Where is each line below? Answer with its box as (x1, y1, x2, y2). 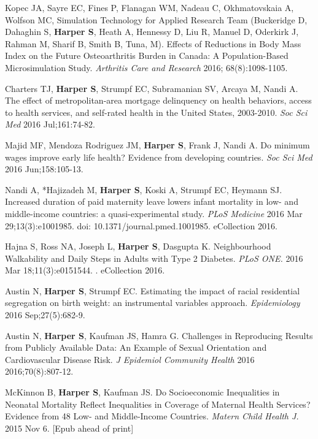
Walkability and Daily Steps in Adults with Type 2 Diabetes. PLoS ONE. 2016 (5, 251, 303, 264)
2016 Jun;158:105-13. (5, 162, 83, 175)
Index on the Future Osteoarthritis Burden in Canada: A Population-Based (5, 49, 289, 62)
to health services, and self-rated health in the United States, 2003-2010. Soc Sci (5, 105, 308, 118)
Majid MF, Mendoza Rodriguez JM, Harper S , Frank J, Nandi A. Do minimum (5, 138, 310, 151)
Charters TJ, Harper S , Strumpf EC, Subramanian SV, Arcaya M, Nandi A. (5, 82, 298, 94)
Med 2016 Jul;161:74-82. (5, 118, 95, 131)
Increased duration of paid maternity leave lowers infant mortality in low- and (5, 195, 298, 208)
